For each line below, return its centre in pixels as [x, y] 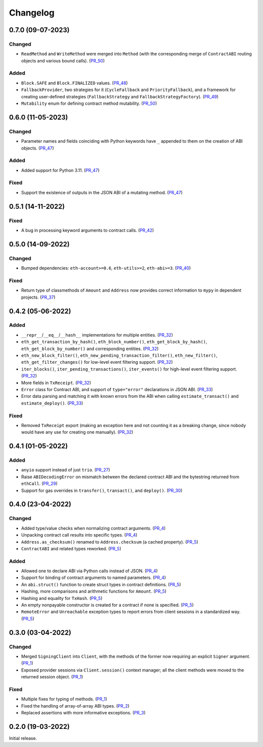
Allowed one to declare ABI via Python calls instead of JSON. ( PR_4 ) [89, 571]
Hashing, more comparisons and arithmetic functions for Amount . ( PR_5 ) [94, 591]
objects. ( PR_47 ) [38, 148]
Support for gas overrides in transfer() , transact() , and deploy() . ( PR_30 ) [102, 490]
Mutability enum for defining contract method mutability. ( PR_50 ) [89, 103]
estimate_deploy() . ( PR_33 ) [52, 403]
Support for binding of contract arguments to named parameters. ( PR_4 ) [94, 578]
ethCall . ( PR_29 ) [39, 484]
